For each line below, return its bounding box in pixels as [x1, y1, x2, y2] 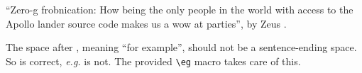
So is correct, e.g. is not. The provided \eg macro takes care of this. [6, 53, 301, 68]
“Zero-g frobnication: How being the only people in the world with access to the [6, 2, 353, 16]
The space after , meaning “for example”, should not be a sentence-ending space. [6, 40, 357, 55]
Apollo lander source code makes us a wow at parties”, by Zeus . [6, 16, 287, 30]
